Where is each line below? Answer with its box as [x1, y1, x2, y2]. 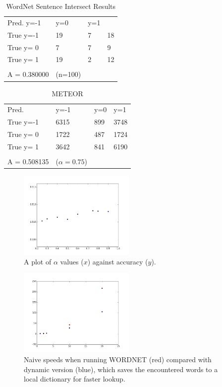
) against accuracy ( [87, 256, 148, 266]
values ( [60, 256, 84, 266]
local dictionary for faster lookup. [24, 374, 125, 384]
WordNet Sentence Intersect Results [6, 1, 116, 11]
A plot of [24, 256, 52, 266]
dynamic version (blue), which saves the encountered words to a [24, 364, 218, 374]
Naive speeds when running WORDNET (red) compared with [24, 354, 212, 364]
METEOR [52, 88, 83, 98]
